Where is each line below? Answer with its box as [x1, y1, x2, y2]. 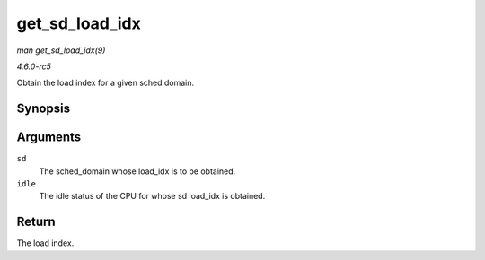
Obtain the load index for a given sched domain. [16, 77, 195, 89]
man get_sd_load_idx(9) [16, 45, 106, 56]
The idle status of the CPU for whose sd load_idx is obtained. [39, 191, 266, 202]
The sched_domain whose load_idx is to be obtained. [39, 166, 236, 177]
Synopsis [16, 101, 71, 117]
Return [16, 214, 56, 230]
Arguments [16, 130, 82, 145]
